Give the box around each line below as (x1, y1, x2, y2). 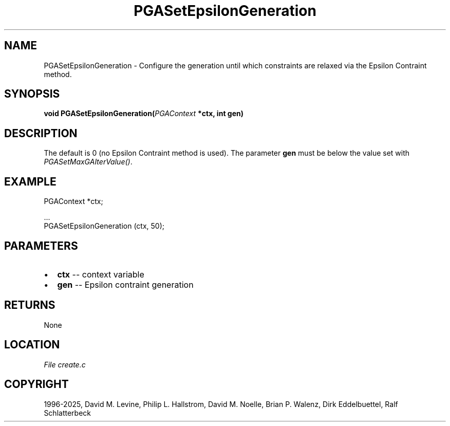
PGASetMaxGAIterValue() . (44, 157, 133, 166)
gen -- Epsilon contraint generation (57, 279, 194, 290)
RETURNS (4, 299, 55, 312)
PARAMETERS (4, 239, 78, 252)
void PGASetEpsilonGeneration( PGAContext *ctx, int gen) (44, 109, 244, 118)
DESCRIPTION (4, 126, 78, 140)
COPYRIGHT (4, 378, 69, 391)
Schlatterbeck (44, 408, 91, 417)
